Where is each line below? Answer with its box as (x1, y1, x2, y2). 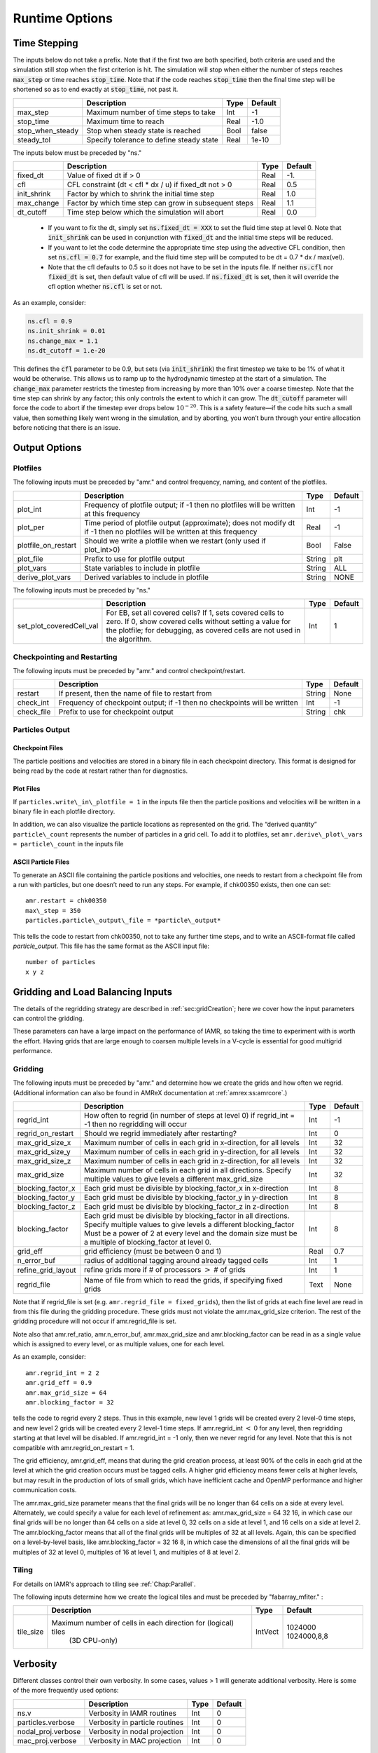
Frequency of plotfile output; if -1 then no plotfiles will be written (84, 500, 295, 510)
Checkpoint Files (13, 744, 64, 752)
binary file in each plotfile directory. (13, 807, 115, 816)
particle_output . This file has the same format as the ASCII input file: (13, 942, 210, 950)
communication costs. (13, 1486, 77, 1494)
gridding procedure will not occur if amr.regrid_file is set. (13, 1317, 177, 1325)
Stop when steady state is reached (86, 126, 201, 135)
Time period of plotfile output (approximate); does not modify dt (84, 517, 295, 527)
